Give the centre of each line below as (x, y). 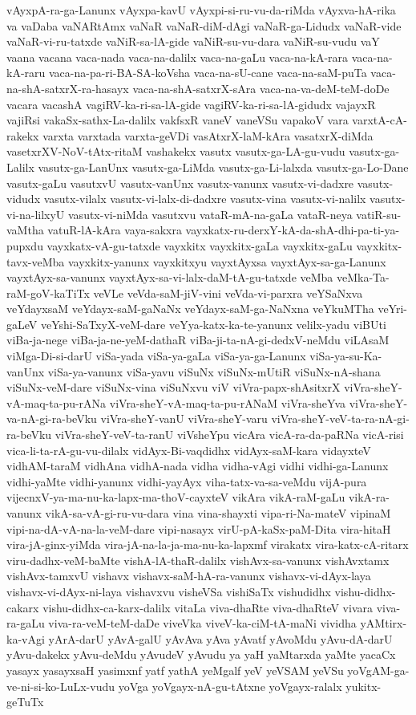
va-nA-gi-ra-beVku (52, 418)
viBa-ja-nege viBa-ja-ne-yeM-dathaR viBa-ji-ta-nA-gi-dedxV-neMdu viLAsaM (198, 340)
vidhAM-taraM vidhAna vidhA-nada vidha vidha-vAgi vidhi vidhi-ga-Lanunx (198, 466)
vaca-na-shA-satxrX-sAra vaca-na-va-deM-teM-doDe (261, 88)
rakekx (23, 135)
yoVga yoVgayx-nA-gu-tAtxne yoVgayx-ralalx (230, 686)
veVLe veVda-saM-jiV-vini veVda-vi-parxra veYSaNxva (228, 292)
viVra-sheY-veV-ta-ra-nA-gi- (340, 418)
